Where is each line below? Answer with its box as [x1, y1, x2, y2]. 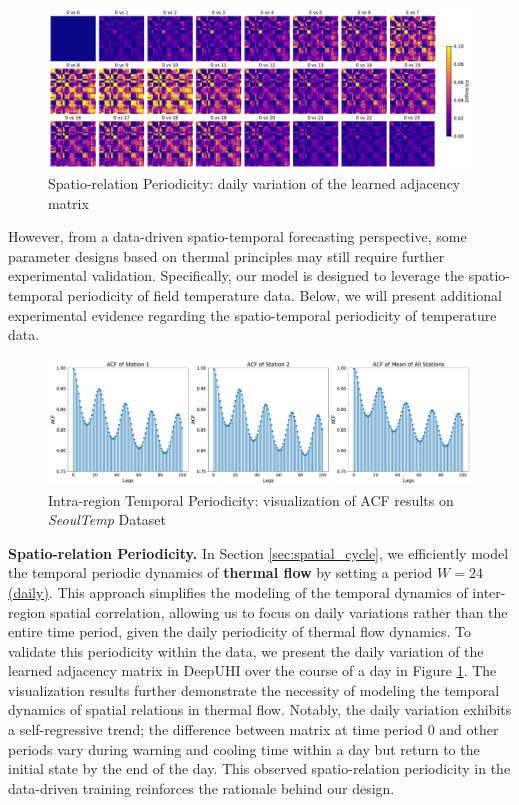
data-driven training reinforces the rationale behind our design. [8, 777, 395, 798]
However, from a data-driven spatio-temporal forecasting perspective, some [8, 226, 467, 247]
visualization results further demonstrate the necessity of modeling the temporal [8, 679, 500, 700]
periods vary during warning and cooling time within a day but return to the [8, 738, 480, 759]
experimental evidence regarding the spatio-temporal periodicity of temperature [8, 304, 497, 325]
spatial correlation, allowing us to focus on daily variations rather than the [50, 601, 508, 622]
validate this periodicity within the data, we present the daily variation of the [8, 640, 484, 661]
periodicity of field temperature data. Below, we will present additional [67, 285, 502, 306]
